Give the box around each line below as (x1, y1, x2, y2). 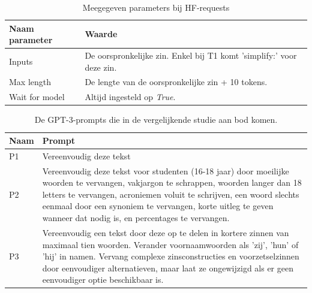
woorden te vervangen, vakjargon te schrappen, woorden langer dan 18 (42, 176, 302, 189)
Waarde (85, 28, 118, 40)
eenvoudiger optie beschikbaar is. (42, 273, 164, 286)
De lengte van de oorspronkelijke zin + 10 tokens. (85, 75, 268, 88)
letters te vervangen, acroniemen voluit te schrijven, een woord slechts (42, 188, 299, 200)
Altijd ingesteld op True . (85, 90, 176, 103)
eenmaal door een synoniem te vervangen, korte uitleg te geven (42, 200, 274, 212)
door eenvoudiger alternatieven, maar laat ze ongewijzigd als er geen (42, 261, 293, 274)
